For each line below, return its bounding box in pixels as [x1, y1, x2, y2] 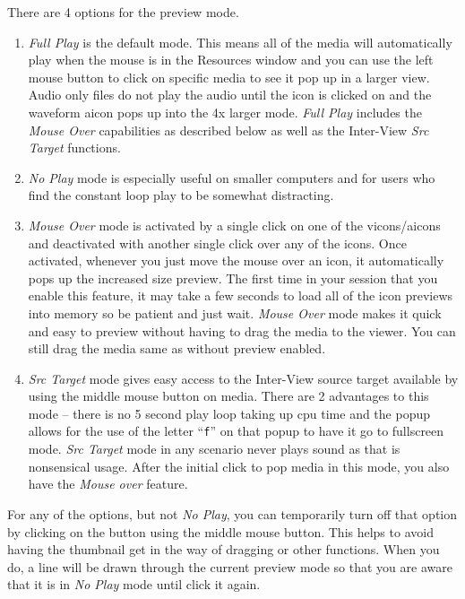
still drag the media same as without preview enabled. [28, 339, 326, 358]
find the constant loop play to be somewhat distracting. [28, 186, 334, 204]
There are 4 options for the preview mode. [7, 3, 239, 21]
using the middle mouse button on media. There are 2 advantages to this [28, 386, 429, 405]
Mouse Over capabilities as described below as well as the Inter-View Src [28, 120, 429, 139]
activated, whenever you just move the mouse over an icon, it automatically [28, 251, 444, 270]
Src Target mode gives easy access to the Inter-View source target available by [28, 369, 459, 387]
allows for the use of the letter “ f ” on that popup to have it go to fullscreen [28, 421, 444, 440]
